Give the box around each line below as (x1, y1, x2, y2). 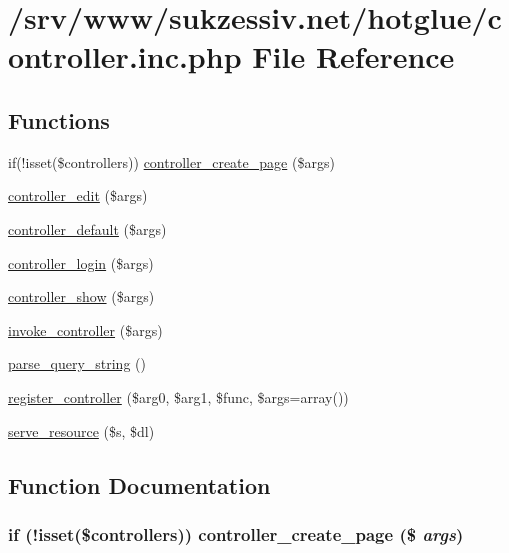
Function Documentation (8, 469, 271, 500)
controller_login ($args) (8, 252, 154, 273)
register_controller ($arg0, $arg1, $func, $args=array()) (8, 386, 349, 407)
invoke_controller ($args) (8, 319, 163, 340)
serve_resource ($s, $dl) (8, 420, 155, 441)
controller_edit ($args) (8, 185, 148, 206)
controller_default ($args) (8, 218, 167, 239)
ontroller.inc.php (8, 36, 242, 77)
